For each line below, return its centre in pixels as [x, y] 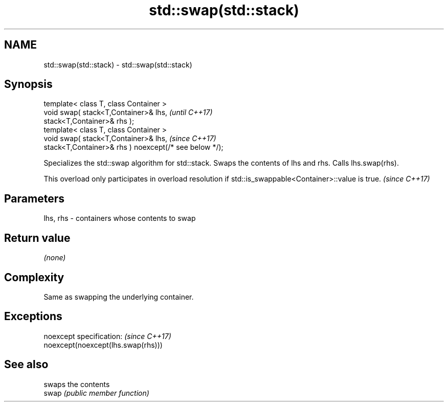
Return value [37, 238]
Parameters [34, 198]
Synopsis [28, 84]
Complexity [34, 277]
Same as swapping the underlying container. [119, 297]
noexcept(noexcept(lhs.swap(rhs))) [103, 345]
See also [26, 365]
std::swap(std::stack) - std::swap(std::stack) [118, 64]
